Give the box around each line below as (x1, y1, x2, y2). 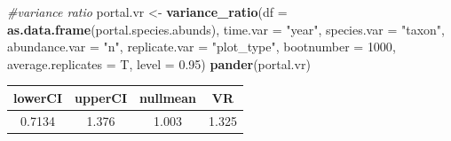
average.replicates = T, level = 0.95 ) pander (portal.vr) (7, 54, 311, 73)
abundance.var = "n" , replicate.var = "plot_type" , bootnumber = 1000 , (7, 37, 396, 56)
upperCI (75, 88, 128, 106)
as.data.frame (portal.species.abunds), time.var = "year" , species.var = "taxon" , (7, 20, 445, 38)
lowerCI (13, 88, 63, 106)
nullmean (139, 88, 197, 106)
